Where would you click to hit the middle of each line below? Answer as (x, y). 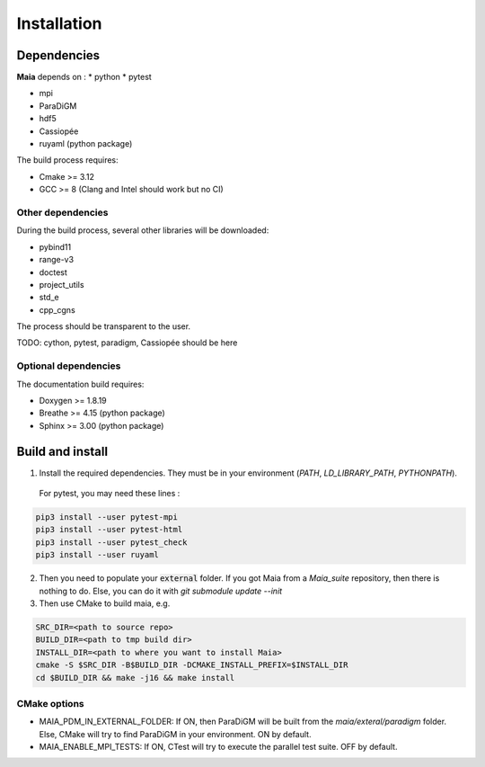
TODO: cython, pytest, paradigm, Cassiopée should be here (127, 343)
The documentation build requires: (80, 384)
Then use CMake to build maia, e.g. (105, 603)
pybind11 (55, 246)
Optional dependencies (69, 366)
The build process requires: (67, 160)
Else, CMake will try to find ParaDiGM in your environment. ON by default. (175, 734)
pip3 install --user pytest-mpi (107, 517)
